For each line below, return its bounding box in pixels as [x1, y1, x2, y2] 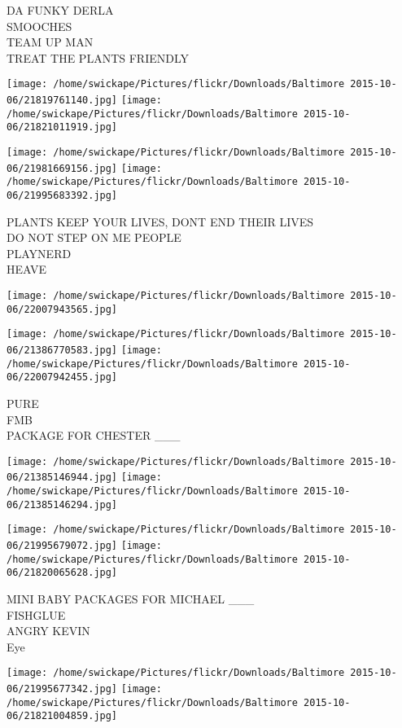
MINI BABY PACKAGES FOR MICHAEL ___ [7, 590, 255, 607]
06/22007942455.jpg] [7, 371, 118, 384]
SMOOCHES [7, 17, 72, 34]
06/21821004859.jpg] [7, 710, 118, 722]
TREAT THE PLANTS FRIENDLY [7, 49, 190, 66]
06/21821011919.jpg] [7, 121, 118, 134]
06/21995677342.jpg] [7, 683, 118, 695]
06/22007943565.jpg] [7, 303, 118, 315]
